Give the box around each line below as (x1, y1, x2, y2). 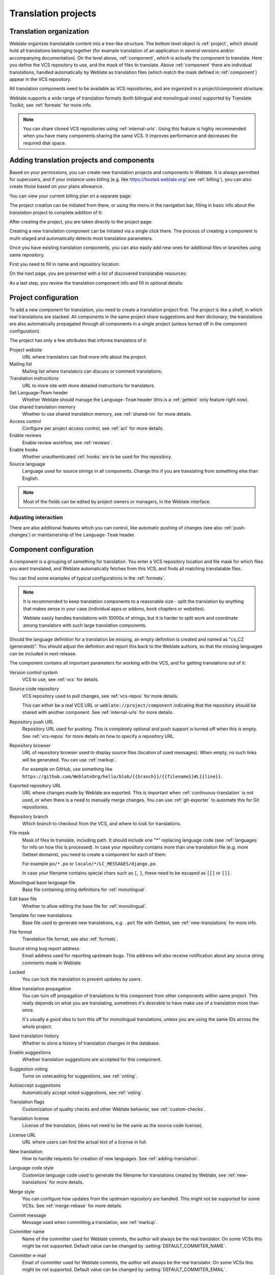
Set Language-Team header (9, 389, 68, 395)
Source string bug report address (9, 945, 79, 951)
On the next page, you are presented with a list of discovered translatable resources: (9, 270, 187, 276)
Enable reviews (9, 432, 42, 439)
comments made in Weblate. (22, 959, 82, 966)
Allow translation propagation (9, 985, 71, 991)
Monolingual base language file (9, 879, 75, 885)
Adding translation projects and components (9, 156, 155, 164)
